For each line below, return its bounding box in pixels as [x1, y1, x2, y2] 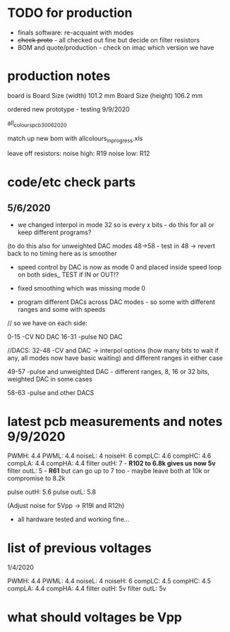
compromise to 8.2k [7, 474, 66, 482]
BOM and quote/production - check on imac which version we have [17, 43, 214, 51]
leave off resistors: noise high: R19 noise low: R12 [7, 150, 150, 158]
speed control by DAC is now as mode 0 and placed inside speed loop [17, 263, 222, 272]
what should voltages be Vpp [7, 609, 182, 625]
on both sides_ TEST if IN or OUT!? [17, 270, 119, 279]
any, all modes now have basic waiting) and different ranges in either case [7, 354, 224, 363]
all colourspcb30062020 [7, 119, 67, 128]
